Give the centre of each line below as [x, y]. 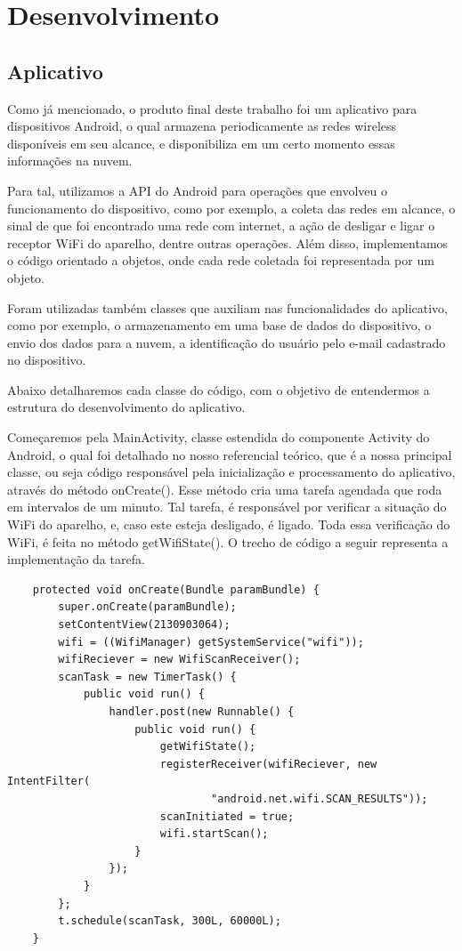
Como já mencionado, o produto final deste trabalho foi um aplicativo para [212, 108]
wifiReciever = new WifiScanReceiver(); [179, 660]
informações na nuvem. [70, 161]
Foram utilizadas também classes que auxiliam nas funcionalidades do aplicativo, [227, 307]
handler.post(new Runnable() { [202, 711]
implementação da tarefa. [76, 559]
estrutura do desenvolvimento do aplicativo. [126, 407]
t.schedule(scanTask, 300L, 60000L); [170, 921]
